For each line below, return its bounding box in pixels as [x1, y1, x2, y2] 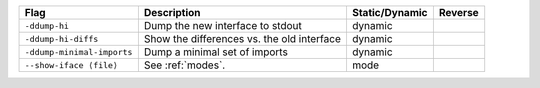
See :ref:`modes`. [143, 58, 226, 72]
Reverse [438, 6, 479, 19]
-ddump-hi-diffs [24, 33, 99, 44]
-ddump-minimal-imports [24, 46, 133, 57]
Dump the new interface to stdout [143, 19, 302, 32]
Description [143, 6, 201, 19]
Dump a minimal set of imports [143, 45, 289, 59]
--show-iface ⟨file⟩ [24, 60, 119, 70]
